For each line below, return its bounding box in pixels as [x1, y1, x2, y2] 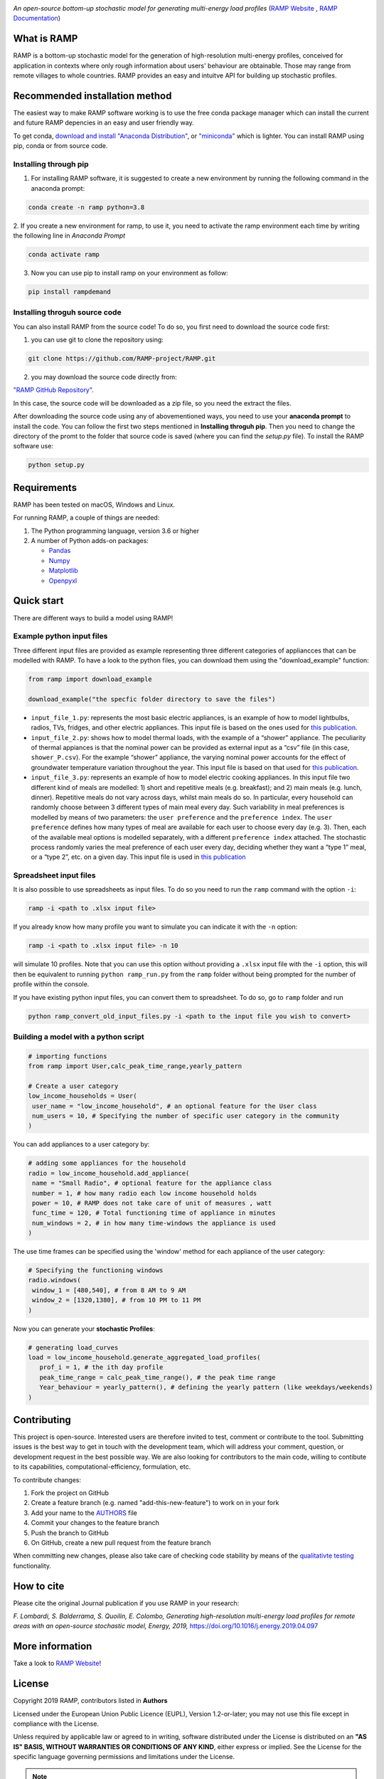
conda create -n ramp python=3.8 [28, 203, 145, 211]
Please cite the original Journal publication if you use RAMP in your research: [13, 1598, 240, 1608]
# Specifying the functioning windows [28, 1267, 164, 1274]
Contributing [13, 1413, 71, 1426]
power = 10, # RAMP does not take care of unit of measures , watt [32, 1199, 272, 1207]
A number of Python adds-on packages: [31, 537, 149, 545]
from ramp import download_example [28, 675, 152, 683]
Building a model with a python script [13, 1032, 145, 1042]
